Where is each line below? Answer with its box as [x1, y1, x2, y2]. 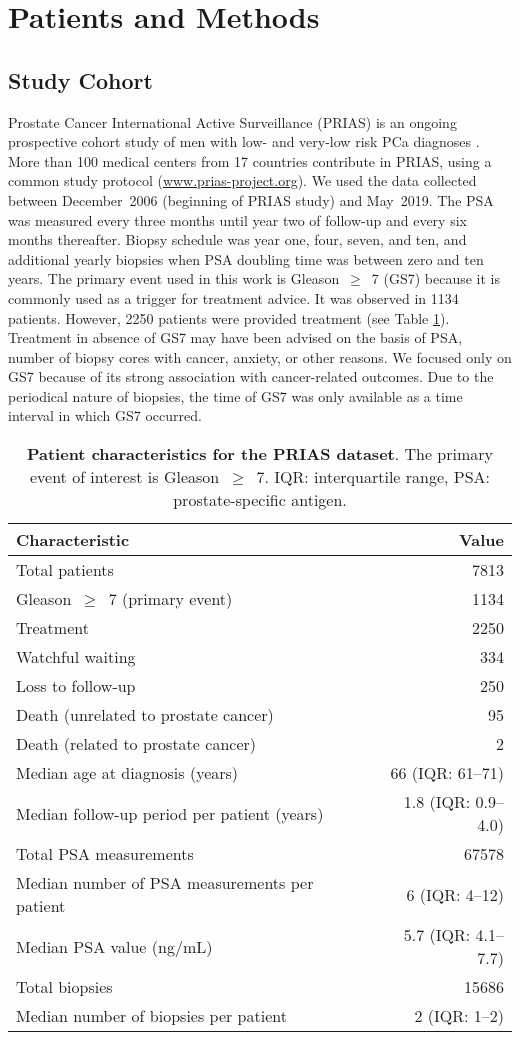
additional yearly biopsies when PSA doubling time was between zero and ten [8, 248, 484, 269]
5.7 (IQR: [403, 923, 471, 947]
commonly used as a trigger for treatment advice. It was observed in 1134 [8, 287, 459, 308]
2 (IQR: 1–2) [414, 1004, 504, 1028]
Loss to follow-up [16, 674, 136, 698]
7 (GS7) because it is [371, 268, 501, 289]
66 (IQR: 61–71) [390, 761, 504, 785]
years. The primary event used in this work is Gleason [8, 268, 340, 289]
